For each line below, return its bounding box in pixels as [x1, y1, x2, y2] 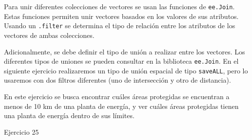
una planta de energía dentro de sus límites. [4, 110, 135, 121]
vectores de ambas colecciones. [4, 30, 95, 40]
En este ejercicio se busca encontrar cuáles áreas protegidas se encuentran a [4, 91, 230, 101]
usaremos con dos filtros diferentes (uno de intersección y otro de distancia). [4, 75, 231, 85]
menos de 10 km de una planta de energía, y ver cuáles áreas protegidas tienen [4, 101, 239, 111]
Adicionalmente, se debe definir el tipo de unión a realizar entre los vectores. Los [4, 46, 245, 56]
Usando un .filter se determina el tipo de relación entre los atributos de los [4, 20, 235, 31]
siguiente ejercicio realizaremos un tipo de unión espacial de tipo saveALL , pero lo [4, 65, 248, 75]
